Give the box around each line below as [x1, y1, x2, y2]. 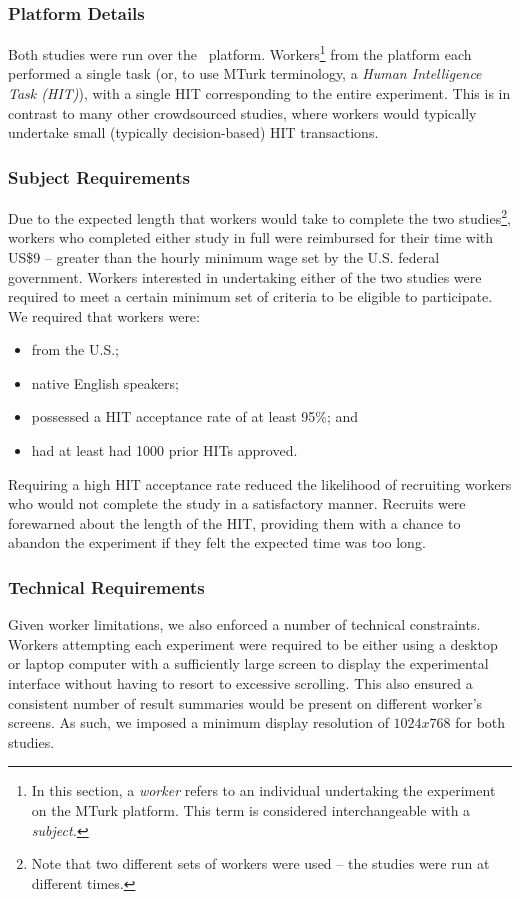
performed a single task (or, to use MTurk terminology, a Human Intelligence [8, 63, 482, 84]
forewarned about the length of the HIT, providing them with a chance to [8, 512, 461, 533]
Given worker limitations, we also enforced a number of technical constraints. [8, 614, 481, 635]
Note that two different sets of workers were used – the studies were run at [31, 853, 490, 874]
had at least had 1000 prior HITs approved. [31, 440, 298, 461]
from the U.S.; [31, 339, 119, 360]
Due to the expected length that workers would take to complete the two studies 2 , [8, 205, 511, 228]
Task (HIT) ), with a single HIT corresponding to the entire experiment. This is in [8, 83, 511, 104]
